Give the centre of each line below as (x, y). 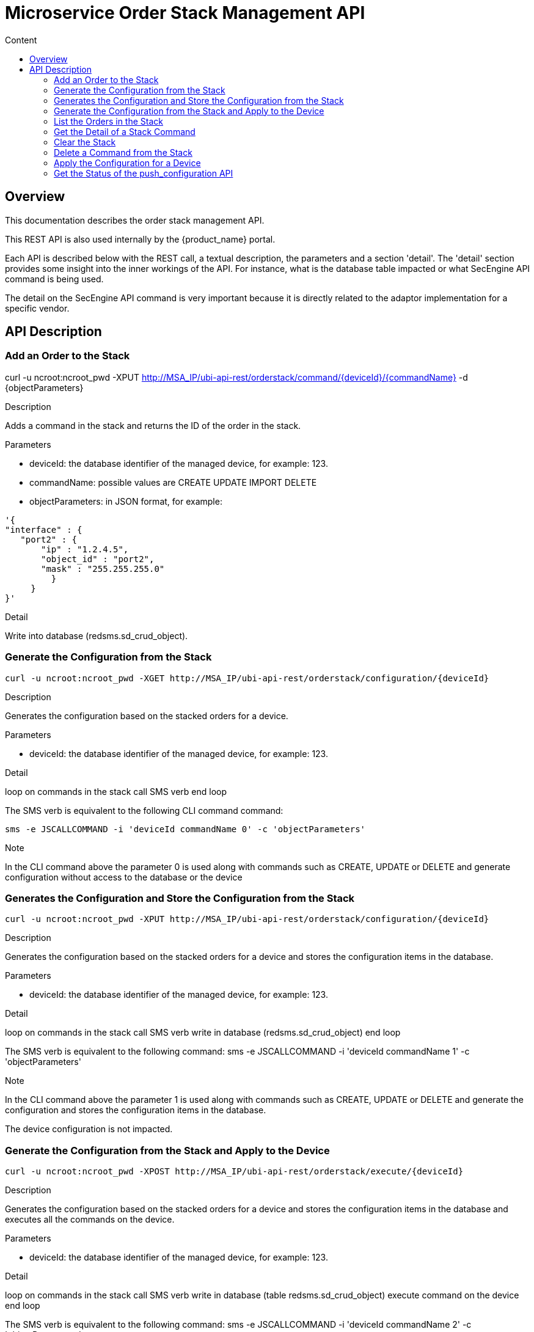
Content (21, 40)
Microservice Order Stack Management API (185, 13)
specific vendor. (37, 308)
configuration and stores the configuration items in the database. (136, 1110)
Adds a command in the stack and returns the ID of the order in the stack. (153, 425)
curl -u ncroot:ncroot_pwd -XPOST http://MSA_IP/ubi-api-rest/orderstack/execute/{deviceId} (234, 1172)
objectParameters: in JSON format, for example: (126, 501)
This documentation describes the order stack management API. (135, 220)
